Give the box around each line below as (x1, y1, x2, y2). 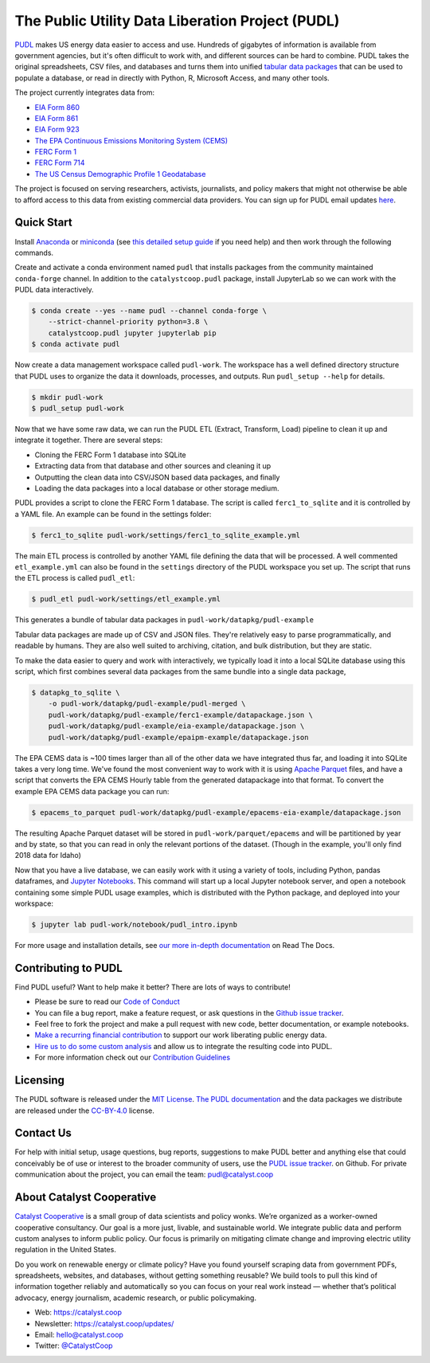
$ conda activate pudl (31, 339, 120, 349)
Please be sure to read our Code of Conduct (34, 997, 180, 1007)
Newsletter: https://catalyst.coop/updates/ (34, 1318, 174, 1328)
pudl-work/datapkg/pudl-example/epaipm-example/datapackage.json (48, 733, 309, 742)
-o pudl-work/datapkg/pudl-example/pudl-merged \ (48, 699, 246, 708)
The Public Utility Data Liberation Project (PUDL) (14, 12, 340, 29)
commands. (14, 248, 54, 257)
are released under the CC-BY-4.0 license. (14, 1106, 154, 1115)
